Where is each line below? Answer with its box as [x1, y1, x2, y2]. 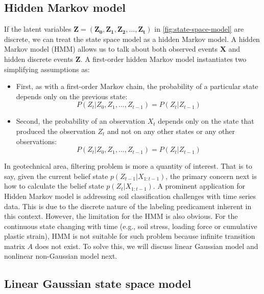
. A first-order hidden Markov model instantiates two [80, 53, 247, 64]
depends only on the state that [158, 116, 254, 126]
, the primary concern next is [165, 170, 257, 181]
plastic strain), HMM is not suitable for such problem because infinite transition [4, 231, 255, 241]
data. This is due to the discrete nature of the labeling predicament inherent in [4, 200, 252, 211]
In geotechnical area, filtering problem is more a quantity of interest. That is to [4, 161, 252, 171]
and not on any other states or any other [107, 125, 235, 136]
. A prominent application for [153, 180, 245, 191]
